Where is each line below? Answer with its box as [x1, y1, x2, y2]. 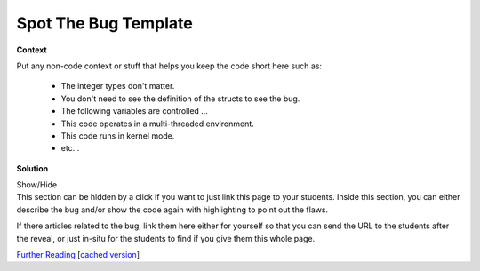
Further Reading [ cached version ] [16, 250, 140, 260]
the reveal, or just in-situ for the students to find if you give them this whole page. [16, 233, 316, 243]
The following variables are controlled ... [60, 106, 209, 116]
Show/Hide [16, 179, 58, 190]
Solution [16, 163, 49, 173]
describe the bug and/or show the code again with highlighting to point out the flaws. [16, 204, 329, 215]
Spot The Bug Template [16, 13, 193, 33]
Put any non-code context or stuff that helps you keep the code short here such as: [16, 60, 323, 71]
